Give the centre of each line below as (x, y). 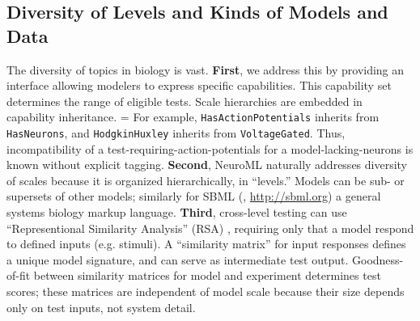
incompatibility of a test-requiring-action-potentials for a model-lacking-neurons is (210, 148)
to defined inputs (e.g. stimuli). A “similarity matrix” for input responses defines (206, 244)
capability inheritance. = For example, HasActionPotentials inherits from (193, 117)
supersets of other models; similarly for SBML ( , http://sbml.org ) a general (194, 196)
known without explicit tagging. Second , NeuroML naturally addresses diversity (207, 165)
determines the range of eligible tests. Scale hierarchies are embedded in (185, 101)
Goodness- (378, 259)
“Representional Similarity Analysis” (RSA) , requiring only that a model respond (210, 228)
